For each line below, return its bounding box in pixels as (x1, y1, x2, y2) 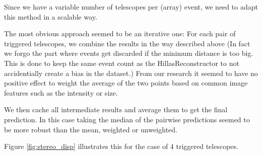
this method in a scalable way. (4, 11, 97, 22)
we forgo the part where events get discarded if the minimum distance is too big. (4, 48, 253, 58)
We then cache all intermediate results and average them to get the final (4, 104, 228, 115)
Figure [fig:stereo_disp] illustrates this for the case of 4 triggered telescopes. (4, 141, 238, 151)
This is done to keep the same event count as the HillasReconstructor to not (4, 57, 239, 68)
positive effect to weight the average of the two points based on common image (4, 77, 248, 88)
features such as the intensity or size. (4, 87, 118, 98)
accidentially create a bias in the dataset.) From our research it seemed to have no (4, 67, 258, 78)
